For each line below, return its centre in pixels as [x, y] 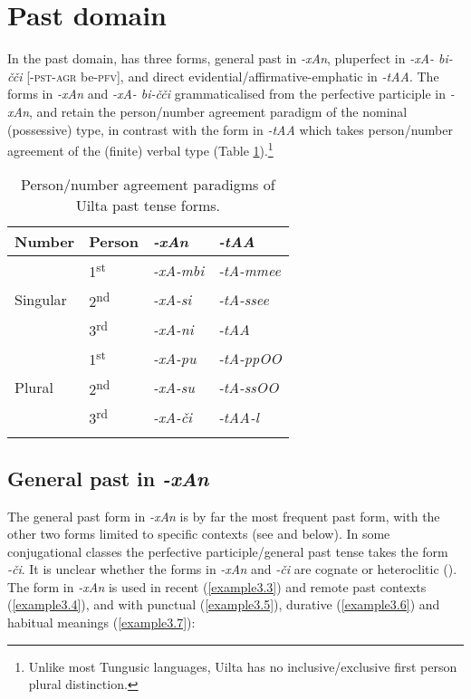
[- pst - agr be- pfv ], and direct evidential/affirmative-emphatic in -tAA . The [233, 76]
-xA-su [173, 388]
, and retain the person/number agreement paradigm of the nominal [218, 111]
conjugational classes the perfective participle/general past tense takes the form [228, 551]
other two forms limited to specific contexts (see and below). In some [199, 534]
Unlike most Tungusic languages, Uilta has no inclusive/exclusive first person [243, 666]
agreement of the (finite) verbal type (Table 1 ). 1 [140, 149]
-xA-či [173, 417]
